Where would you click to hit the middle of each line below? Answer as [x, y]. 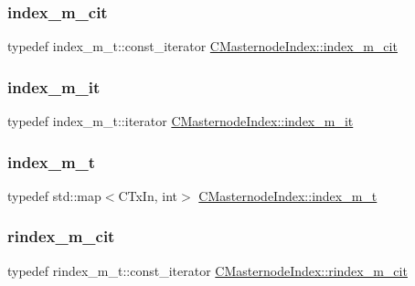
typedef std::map [54, 195]
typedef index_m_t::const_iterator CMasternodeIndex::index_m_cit [202, 46]
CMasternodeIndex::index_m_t [288, 195]
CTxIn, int [148, 195]
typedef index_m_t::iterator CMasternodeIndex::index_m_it [181, 121]
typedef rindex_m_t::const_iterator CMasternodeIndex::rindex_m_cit [207, 270]
